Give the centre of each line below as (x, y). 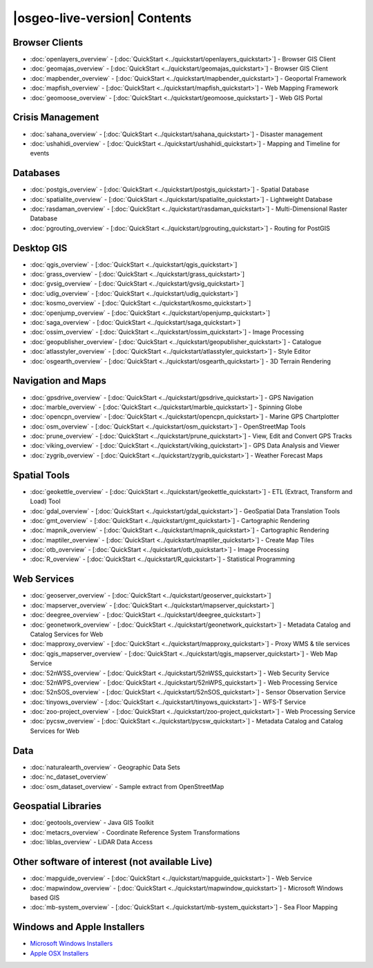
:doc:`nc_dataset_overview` (69, 777)
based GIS (45, 898)
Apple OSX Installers (59, 953)
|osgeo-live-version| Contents (102, 18)
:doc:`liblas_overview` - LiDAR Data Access (92, 842)
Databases (37, 173)
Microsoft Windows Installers (71, 944)
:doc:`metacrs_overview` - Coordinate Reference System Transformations (135, 832)
